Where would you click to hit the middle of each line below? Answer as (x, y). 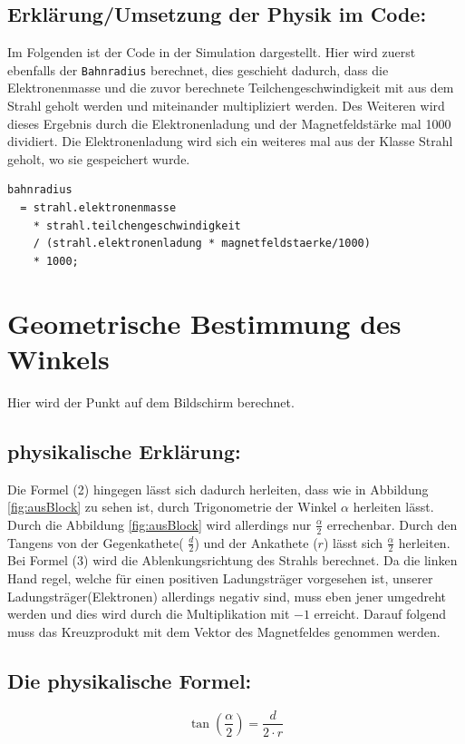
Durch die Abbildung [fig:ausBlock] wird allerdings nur (160, 524)
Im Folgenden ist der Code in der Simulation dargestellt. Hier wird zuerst (212, 52)
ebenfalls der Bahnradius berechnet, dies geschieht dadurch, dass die (198, 69)
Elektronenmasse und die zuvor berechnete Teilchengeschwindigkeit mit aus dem (231, 88)
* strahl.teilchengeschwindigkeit (137, 225)
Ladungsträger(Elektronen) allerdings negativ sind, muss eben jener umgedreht (227, 596)
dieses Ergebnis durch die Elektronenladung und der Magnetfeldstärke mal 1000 (229, 123)
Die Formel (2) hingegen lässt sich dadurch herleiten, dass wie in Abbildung (218, 489)
